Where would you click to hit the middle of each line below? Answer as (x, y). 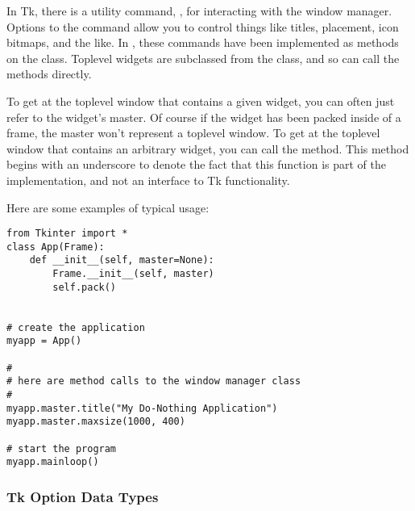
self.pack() (85, 287)
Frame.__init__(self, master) (133, 274)
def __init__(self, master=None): (122, 260)
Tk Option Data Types (83, 496)
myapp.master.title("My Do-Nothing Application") (142, 408)
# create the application (76, 327)
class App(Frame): (56, 247)
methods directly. (49, 74)
